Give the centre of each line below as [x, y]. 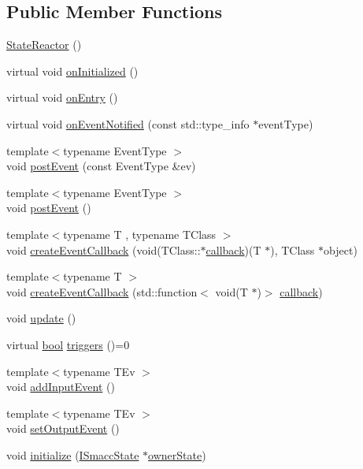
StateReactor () [44, 45]
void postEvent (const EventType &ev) [101, 166]
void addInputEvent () [61, 387]
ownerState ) [177, 454]
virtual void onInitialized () [72, 71]
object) [341, 249]
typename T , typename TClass [140, 234]
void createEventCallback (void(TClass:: [104, 249]
